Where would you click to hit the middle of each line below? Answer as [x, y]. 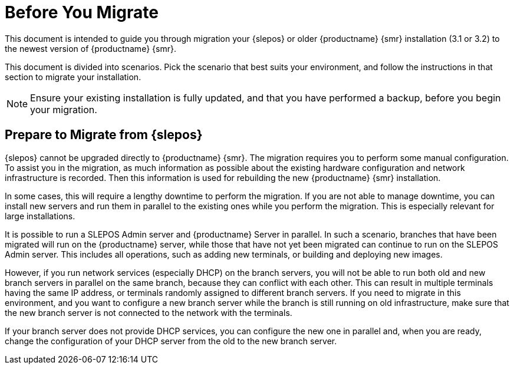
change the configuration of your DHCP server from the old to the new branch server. [171, 341]
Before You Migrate [82, 12]
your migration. [64, 109]
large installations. [40, 216]
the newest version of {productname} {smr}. [90, 48]
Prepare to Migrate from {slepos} [104, 135]
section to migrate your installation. [73, 77]
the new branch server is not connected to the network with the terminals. [149, 312]
